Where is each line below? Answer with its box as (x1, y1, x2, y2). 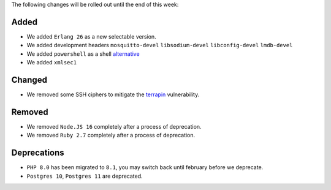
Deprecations (11, 148, 64, 158)
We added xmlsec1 (26, 59, 77, 66)
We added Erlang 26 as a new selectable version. (26, 32, 156, 40)
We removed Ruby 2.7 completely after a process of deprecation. (26, 132, 196, 139)
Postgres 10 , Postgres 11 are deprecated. (26, 172, 143, 180)
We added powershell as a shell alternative (26, 50, 140, 58)
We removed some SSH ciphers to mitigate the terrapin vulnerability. (26, 91, 200, 98)
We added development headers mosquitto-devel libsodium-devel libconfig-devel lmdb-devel (26, 42, 293, 49)
